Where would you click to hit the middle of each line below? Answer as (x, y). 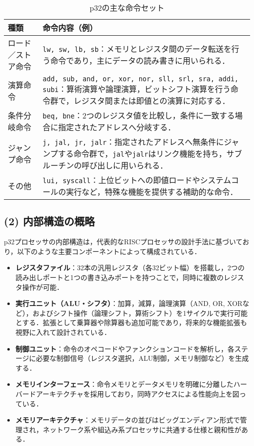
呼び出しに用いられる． (125, 165)
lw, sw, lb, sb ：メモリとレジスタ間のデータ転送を (137, 49)
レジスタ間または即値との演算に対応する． (152, 101)
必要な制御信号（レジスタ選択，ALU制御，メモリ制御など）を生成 (142, 358)
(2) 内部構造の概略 (49, 221)
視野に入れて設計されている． (63, 332)
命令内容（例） (70, 28)
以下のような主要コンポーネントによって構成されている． (109, 251)
